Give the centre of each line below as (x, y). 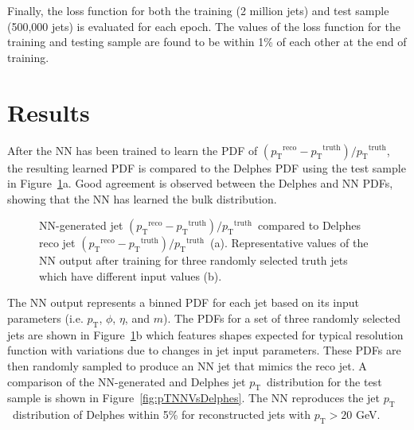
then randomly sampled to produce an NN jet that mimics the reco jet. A (187, 366)
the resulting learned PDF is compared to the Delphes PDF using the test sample (207, 167)
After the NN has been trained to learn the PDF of (133, 150)
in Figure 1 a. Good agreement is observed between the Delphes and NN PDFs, (200, 183)
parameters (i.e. (45, 318)
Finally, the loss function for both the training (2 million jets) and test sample (198, 10)
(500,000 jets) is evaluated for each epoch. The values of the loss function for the (204, 26)
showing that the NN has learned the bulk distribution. (142, 198)
